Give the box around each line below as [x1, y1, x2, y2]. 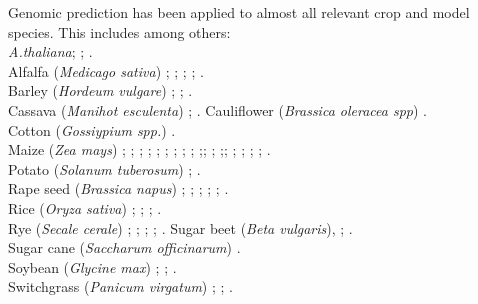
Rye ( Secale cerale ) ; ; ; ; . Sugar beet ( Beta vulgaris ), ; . [8, 217, 353, 238]
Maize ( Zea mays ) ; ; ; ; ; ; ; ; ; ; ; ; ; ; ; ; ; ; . [8, 139, 271, 160]
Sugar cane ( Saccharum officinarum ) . [8, 237, 241, 258]
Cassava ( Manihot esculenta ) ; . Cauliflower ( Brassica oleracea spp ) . [8, 99, 428, 120]
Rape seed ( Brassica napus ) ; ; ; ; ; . [8, 178, 229, 199]
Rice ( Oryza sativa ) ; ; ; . [8, 197, 162, 218]
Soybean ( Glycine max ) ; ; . [8, 256, 177, 277]
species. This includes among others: [8, 21, 231, 42]
